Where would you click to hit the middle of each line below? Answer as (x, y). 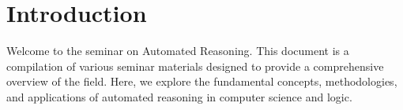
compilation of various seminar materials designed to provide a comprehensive (195, 66)
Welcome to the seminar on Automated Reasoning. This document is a (178, 51)
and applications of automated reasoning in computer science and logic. (179, 96)
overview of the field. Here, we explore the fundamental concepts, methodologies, (202, 81)
